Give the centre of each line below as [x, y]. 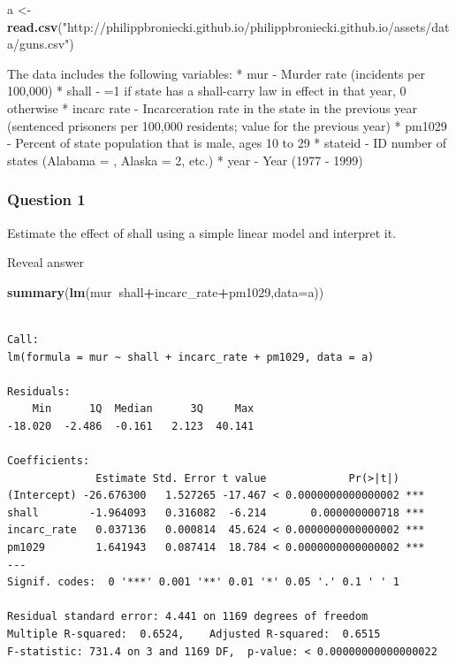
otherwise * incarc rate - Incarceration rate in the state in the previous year [213, 107]
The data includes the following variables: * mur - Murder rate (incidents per [216, 73]
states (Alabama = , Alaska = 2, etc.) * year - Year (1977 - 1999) [185, 160]
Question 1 [46, 199]
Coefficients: [49, 461]
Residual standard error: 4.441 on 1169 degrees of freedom [188, 617]
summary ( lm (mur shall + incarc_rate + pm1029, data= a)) [166, 291]
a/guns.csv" [38, 44]
